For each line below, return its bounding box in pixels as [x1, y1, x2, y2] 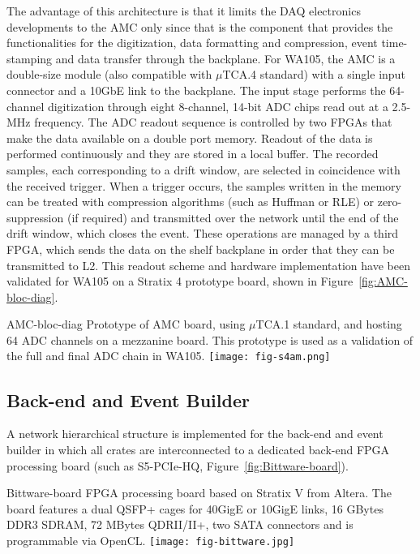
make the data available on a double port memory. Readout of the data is [6, 129, 373, 146]
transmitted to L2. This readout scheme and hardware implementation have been [6, 256, 410, 273]
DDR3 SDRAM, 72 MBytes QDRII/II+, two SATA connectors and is [6, 516, 354, 533]
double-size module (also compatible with [6, 66, 212, 83]
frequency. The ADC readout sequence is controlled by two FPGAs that [34, 114, 392, 131]
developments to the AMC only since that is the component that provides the [6, 18, 393, 35]
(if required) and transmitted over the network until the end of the [66, 208, 399, 225]
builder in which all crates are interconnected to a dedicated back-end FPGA [6, 440, 390, 457]
